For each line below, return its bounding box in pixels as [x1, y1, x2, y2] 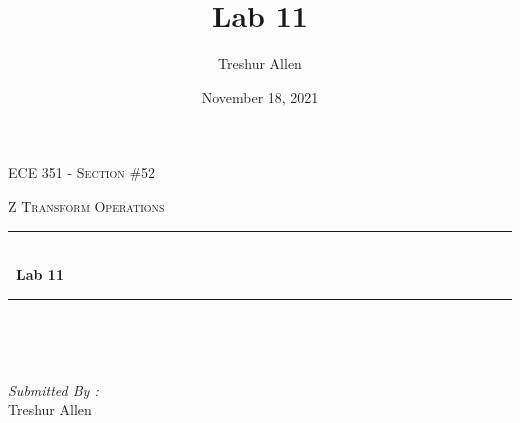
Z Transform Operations [8, 195, 165, 216]
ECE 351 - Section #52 [8, 162, 156, 183]
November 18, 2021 [201, 86, 319, 107]
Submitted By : [8, 379, 99, 400]
